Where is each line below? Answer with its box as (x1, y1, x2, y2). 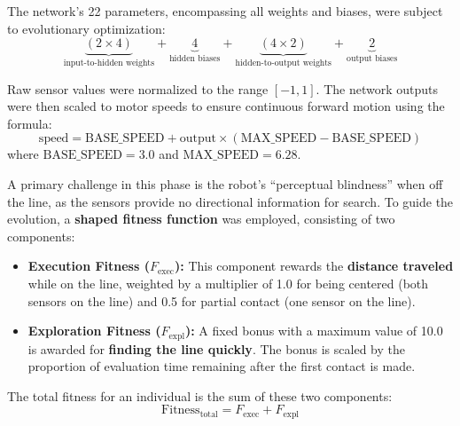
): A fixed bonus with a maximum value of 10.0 (184, 321, 443, 340)
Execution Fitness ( (27, 256, 150, 275)
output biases (347, 54, 398, 64)
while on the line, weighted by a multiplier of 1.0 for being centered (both (27, 273, 429, 292)
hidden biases (169, 54, 221, 64)
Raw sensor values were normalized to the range (7, 79, 269, 98)
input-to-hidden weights (63, 59, 155, 68)
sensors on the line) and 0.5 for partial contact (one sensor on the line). (27, 291, 416, 310)
